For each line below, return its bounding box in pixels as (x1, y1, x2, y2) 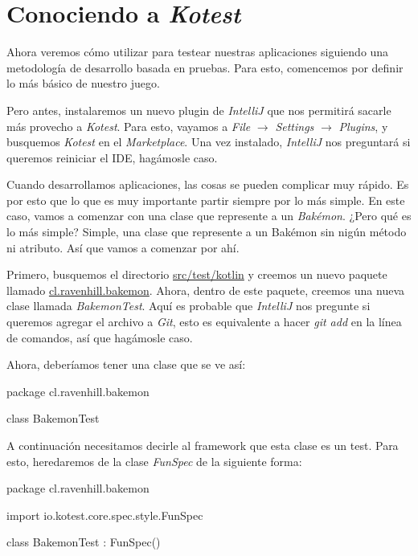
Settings (275, 117, 314, 134)
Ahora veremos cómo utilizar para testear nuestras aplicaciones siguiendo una (6, 43, 389, 60)
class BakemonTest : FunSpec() (6, 534, 161, 550)
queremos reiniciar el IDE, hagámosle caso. (6, 149, 218, 166)
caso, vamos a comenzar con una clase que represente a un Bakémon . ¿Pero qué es (6, 207, 412, 224)
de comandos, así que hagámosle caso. (6, 329, 193, 345)
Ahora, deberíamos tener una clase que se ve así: (6, 356, 246, 373)
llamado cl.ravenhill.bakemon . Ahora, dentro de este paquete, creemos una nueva (6, 281, 404, 298)
